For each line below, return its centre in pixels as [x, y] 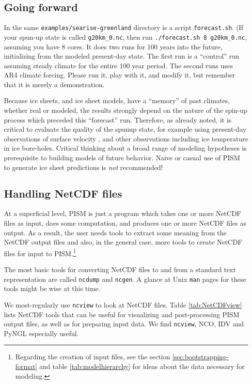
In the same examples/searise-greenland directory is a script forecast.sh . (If [124, 27]
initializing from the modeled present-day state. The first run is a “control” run [122, 56]
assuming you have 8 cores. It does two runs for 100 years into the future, [113, 46]
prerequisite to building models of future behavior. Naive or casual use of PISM [122, 158]
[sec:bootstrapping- [200, 357]
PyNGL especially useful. [41, 333]
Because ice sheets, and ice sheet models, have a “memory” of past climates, [117, 100]
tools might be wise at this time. [52, 288]
